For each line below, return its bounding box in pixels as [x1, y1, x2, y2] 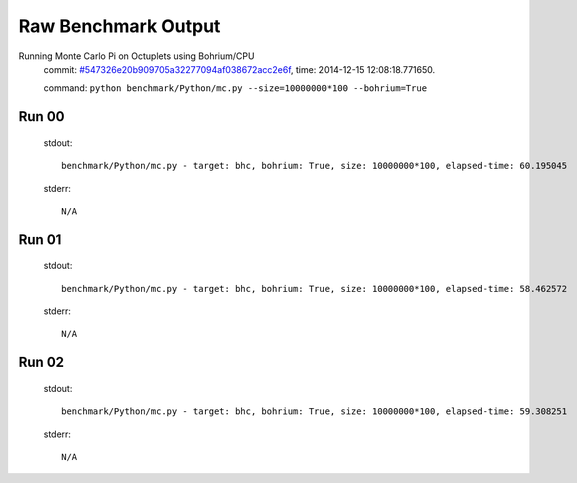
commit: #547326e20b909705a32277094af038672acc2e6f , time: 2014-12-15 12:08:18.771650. [43, 63, 435, 75]
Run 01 [18, 231, 62, 248]
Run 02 [18, 354, 65, 371]
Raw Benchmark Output [18, 15, 221, 37]
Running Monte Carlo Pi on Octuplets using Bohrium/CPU [18, 50, 255, 62]
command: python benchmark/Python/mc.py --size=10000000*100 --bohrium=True [43, 82, 428, 94]
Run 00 [18, 108, 65, 125]
